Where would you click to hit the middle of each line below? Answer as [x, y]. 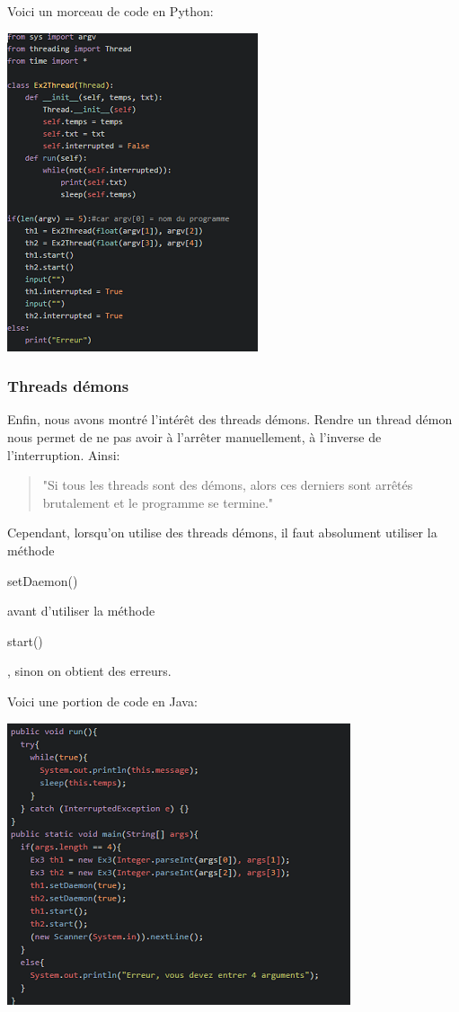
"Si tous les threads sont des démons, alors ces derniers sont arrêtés [228, 485]
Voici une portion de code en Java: [102, 701]
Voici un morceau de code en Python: [110, 11]
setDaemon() [43, 580]
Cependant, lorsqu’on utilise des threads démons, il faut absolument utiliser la [222, 533]
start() [25, 640]
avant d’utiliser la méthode [81, 611]
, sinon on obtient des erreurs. [89, 671]
